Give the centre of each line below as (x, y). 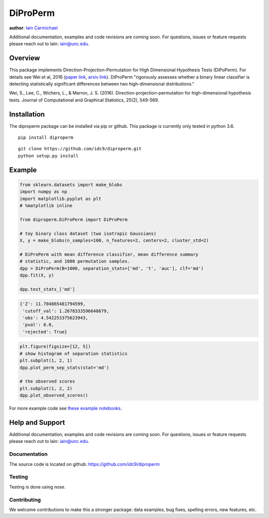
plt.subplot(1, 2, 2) (46, 388)
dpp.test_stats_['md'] (47, 289)
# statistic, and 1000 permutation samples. (75, 261)
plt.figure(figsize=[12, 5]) (55, 347)
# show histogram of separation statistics (74, 354)
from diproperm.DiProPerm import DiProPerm (74, 219)
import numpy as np (43, 192)
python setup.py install (48, 156)
